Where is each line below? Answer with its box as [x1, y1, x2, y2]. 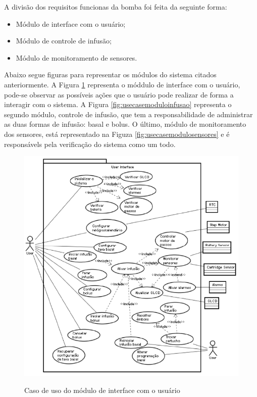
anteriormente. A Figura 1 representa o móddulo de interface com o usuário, [4, 79, 240, 89]
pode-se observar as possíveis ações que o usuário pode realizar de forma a [4, 89, 234, 100]
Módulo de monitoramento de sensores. [16, 52, 137, 63]
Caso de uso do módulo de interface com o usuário [24, 384, 180, 395]
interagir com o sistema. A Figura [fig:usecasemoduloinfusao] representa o [4, 99, 232, 110]
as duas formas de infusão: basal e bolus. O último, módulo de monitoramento [4, 119, 246, 129]
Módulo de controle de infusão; [16, 35, 112, 46]
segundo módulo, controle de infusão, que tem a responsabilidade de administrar [4, 109, 253, 119]
